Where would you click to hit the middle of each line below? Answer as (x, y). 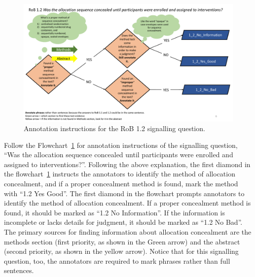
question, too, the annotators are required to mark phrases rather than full (117, 260)
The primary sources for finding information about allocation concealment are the (128, 232)
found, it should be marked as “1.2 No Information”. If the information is (114, 212)
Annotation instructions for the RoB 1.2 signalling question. (114, 128)
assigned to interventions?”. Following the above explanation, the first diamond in (127, 164)
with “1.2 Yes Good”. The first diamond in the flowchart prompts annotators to (124, 193)
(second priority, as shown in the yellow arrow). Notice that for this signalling (121, 251)
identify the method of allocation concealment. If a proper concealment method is (127, 203)
